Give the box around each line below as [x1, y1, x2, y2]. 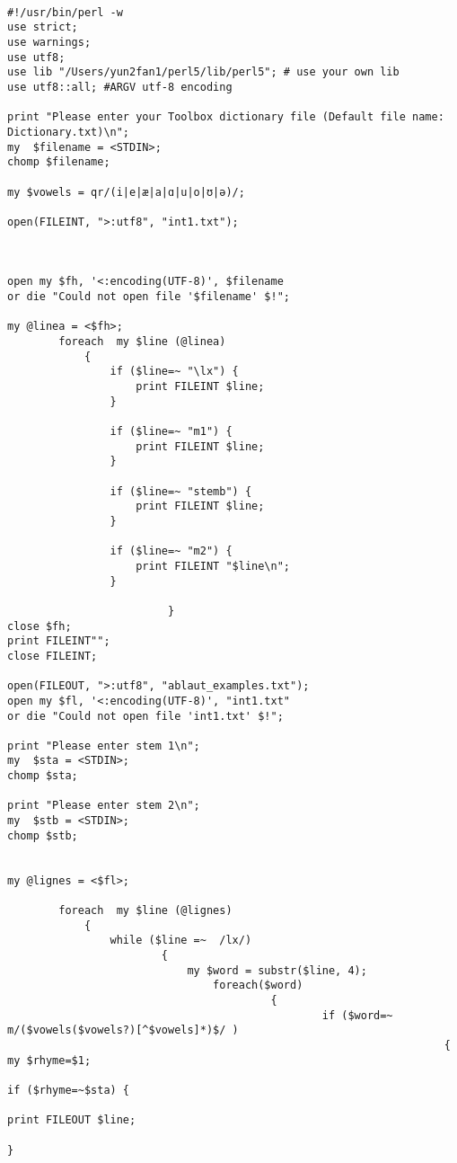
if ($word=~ [321, 1008, 393, 1022]
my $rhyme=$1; [7, 1053, 92, 1067]
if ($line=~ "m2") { [110, 545, 233, 558]
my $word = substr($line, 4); [187, 963, 367, 977]
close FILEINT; [7, 649, 98, 662]
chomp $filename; [7, 155, 110, 169]
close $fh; [7, 619, 72, 633]
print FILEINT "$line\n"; [136, 559, 290, 573]
